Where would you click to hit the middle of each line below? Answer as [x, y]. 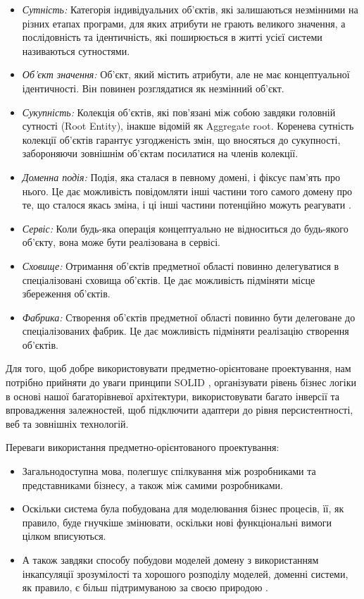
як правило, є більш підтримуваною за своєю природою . [145, 587]
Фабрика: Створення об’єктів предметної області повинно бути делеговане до [189, 317]
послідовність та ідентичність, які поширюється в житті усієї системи [172, 37]
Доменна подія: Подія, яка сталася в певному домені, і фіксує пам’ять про [181, 177]
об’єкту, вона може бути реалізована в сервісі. [121, 242]
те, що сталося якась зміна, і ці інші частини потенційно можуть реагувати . [187, 205]
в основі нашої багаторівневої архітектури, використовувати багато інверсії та [173, 396]
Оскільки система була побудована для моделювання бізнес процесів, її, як [183, 508]
